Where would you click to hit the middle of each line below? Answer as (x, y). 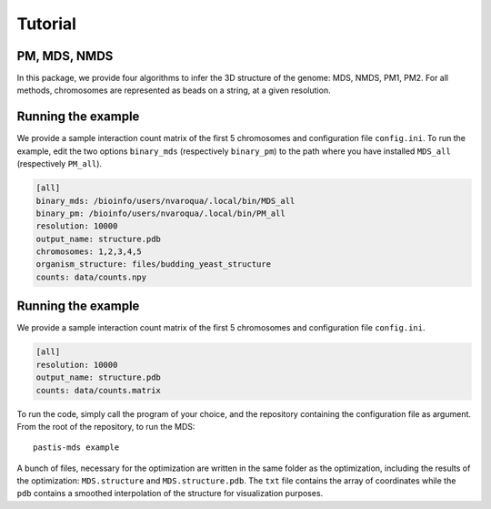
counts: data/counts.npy (91, 277)
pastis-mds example (76, 448)
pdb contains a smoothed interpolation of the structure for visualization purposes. (170, 494)
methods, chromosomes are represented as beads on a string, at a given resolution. (174, 90)
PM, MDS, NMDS (65, 56)
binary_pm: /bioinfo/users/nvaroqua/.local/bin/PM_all (160, 213)
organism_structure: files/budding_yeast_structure (154, 265)
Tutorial (47, 24)
